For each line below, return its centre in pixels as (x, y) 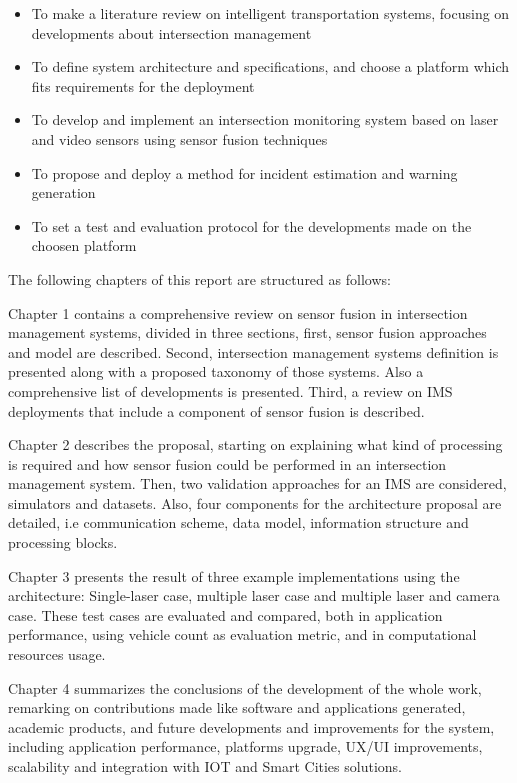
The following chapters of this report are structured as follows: (199, 278)
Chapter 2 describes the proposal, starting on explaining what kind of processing (255, 444)
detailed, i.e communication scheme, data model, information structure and (238, 522)
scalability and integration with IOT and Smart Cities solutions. (205, 766)
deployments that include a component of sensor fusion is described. (216, 410)
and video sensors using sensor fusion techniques (179, 138)
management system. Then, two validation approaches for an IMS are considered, (257, 483)
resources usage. (57, 654)
